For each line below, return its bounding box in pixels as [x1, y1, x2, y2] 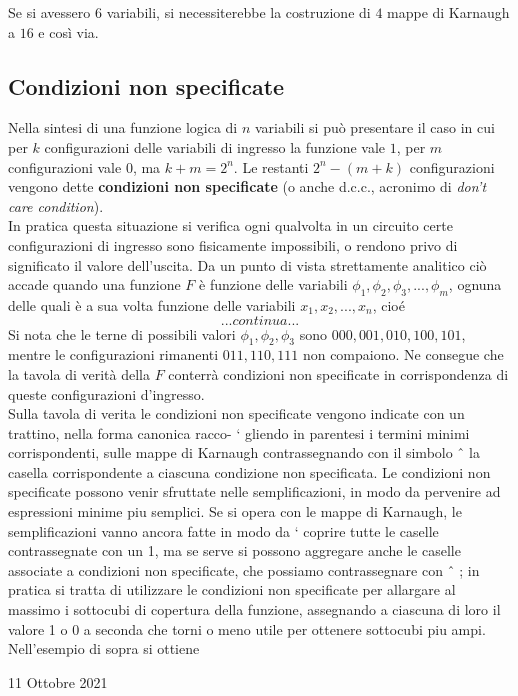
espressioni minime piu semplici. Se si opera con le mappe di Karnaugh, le [8, 501, 462, 522]
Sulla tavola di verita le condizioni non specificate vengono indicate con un [8, 403, 465, 424]
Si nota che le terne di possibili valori [8, 323, 236, 344]
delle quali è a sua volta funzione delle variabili [8, 294, 296, 315]
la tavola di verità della [8, 363, 150, 384]
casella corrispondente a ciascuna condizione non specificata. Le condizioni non [8, 461, 491, 482]
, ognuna [448, 274, 502, 295]
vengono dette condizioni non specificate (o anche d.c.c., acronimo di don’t [8, 176, 487, 197]
